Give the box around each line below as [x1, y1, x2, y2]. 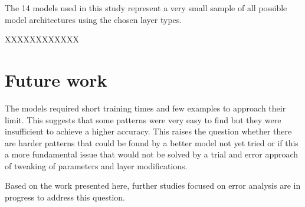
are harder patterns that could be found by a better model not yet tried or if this [5, 136, 299, 149]
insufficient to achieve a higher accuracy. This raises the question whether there [5, 125, 292, 137]
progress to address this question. [5, 191, 125, 203]
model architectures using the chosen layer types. [5, 13, 182, 25]
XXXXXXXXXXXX [5, 33, 79, 45]
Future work [5, 67, 107, 91]
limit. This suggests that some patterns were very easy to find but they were [5, 113, 281, 126]
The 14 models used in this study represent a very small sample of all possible [5, 2, 287, 14]
